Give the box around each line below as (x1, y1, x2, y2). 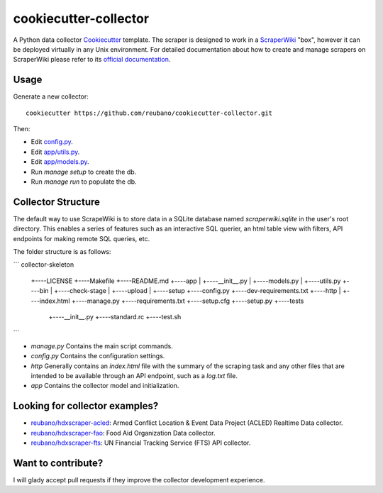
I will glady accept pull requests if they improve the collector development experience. (13, 475, 265, 484)
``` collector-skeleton (13, 260, 74, 269)
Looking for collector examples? (13, 400, 159, 412)
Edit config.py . (30, 138, 74, 146)
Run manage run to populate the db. (30, 177, 138, 186)
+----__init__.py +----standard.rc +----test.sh (48, 313, 182, 321)
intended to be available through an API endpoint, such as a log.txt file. (30, 371, 238, 380)
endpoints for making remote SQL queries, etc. (13, 234, 150, 243)
